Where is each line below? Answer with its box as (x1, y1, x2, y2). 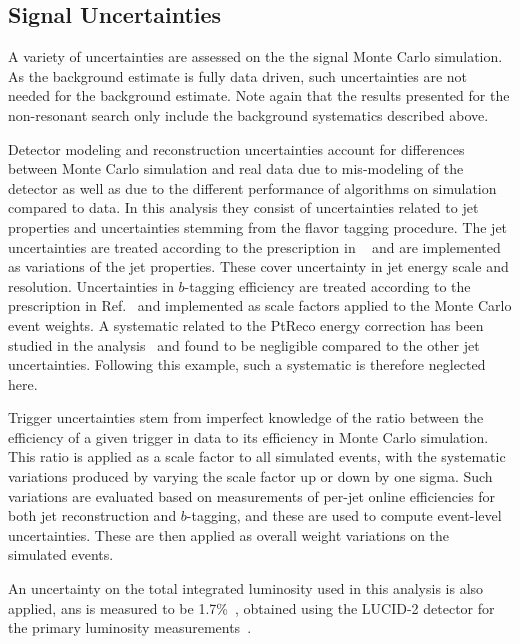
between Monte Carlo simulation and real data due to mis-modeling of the (8, 158, 464, 179)
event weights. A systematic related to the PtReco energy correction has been (8, 314, 484, 335)
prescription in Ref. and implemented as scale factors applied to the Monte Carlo (8, 295, 512, 316)
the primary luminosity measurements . (8, 617, 252, 638)
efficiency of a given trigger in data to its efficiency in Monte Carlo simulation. (8, 426, 489, 447)
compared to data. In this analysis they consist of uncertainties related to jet (8, 197, 479, 218)
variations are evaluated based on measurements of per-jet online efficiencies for (8, 485, 496, 506)
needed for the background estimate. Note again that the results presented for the (8, 85, 510, 106)
